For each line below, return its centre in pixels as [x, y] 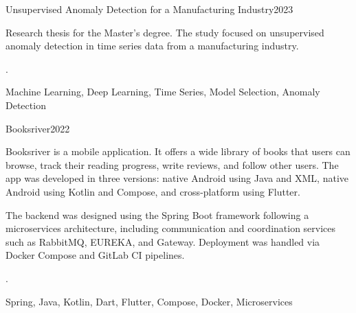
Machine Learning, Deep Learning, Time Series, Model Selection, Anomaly [163, 92]
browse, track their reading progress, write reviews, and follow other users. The [172, 164]
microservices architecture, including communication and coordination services [171, 228]
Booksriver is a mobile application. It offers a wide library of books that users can [178, 151]
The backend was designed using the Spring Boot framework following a [157, 215]
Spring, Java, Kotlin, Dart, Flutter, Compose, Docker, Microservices [149, 301]
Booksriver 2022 [38, 128]
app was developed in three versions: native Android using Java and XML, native [177, 178]
